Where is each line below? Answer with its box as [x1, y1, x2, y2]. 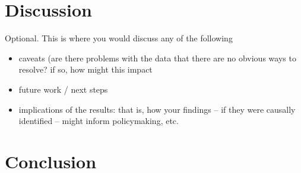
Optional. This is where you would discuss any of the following [5, 32, 233, 44]
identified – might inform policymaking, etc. [18, 115, 179, 127]
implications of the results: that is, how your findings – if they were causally [18, 103, 296, 115]
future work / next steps [18, 83, 108, 95]
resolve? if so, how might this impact [18, 63, 153, 76]
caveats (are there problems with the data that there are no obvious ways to [18, 51, 296, 64]
